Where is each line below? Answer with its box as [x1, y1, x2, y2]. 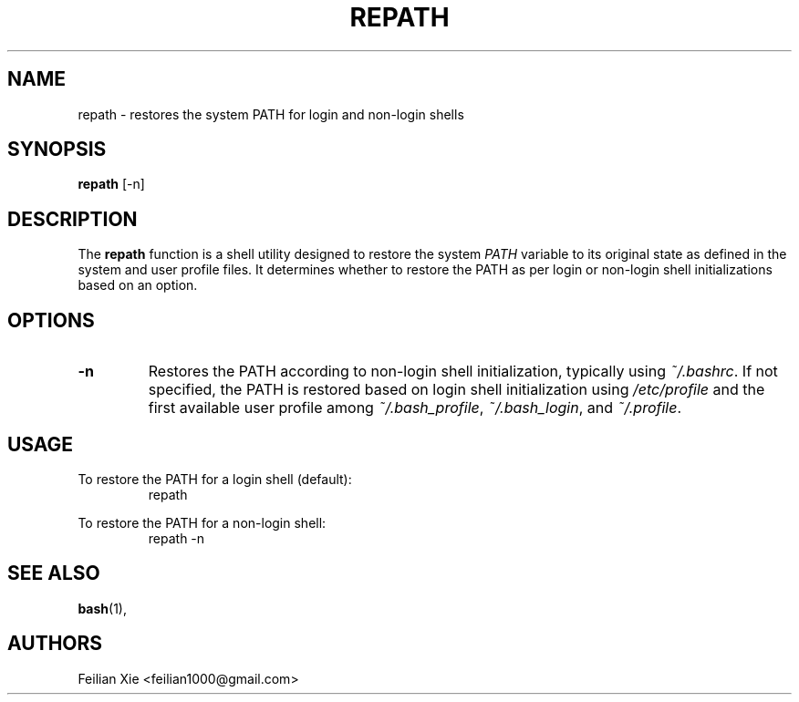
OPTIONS [7, 308, 95, 332]
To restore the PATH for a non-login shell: [78, 514, 327, 531]
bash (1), [78, 600, 127, 616]
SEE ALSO [7, 562, 100, 585]
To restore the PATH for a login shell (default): [78, 470, 352, 487]
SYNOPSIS [7, 138, 107, 161]
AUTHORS [7, 632, 103, 656]
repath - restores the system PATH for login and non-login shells [78, 106, 464, 122]
